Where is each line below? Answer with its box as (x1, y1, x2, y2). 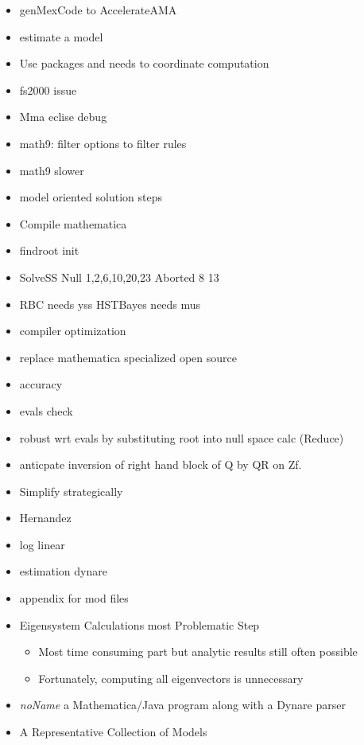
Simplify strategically (19, 482, 123, 499)
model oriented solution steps (19, 189, 162, 205)
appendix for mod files (19, 590, 129, 607)
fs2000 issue (19, 81, 77, 98)
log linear (19, 536, 65, 552)
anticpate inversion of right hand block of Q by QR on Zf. (19, 456, 302, 473)
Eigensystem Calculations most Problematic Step (19, 616, 260, 633)
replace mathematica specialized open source (19, 349, 237, 365)
